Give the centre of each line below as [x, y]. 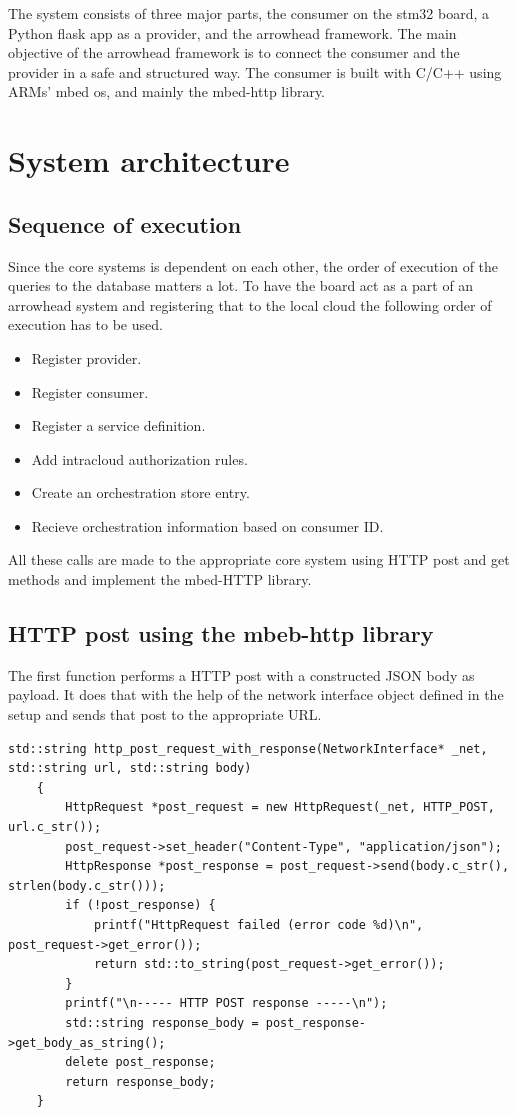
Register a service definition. [118, 425]
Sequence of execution [125, 223]
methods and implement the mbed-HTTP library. [160, 579]
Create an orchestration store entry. [140, 492]
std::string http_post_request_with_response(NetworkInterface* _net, [248, 748]
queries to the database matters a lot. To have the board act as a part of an [241, 285]
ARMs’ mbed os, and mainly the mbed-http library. [167, 91]
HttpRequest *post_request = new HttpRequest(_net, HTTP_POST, [280, 807]
